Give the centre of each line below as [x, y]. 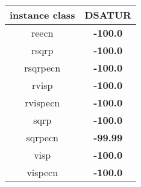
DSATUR [108, 15]
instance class [42, 15]
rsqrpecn [42, 68]
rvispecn [42, 103]
